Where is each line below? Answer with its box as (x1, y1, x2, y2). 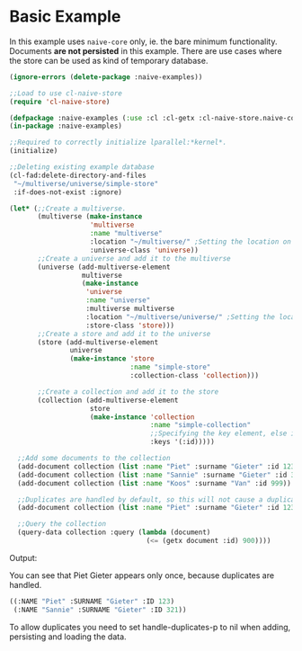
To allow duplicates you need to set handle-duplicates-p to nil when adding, (9, 621, 291, 632)
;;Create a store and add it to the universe (37, 329, 211, 338)
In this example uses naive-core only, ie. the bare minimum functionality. (9, 36, 278, 47)
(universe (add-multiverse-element (37, 263, 171, 272)
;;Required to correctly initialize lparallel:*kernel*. (9, 138, 227, 147)
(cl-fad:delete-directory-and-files (9, 171, 147, 180)
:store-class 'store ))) (85, 321, 175, 330)
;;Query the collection (17, 520, 106, 529)
